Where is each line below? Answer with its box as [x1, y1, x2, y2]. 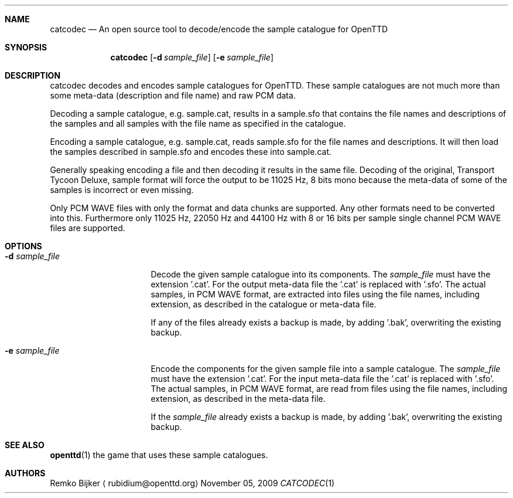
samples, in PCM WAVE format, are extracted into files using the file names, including [151, 289, 480, 299]
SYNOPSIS [5, 42, 47, 52]
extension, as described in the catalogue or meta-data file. [151, 299, 377, 309]
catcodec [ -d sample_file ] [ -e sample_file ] [110, 52, 274, 62]
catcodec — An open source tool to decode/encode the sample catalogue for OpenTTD [50, 24, 388, 34]
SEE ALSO [5, 440, 45, 450]
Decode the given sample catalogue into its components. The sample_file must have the [151, 269, 491, 279]
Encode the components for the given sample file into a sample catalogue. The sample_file [151, 364, 501, 374]
